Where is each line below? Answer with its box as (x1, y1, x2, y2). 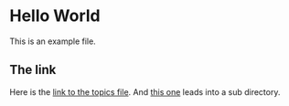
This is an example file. (9, 36, 96, 47)
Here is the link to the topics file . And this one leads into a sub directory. (9, 86, 281, 97)
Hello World (9, 5, 101, 26)
